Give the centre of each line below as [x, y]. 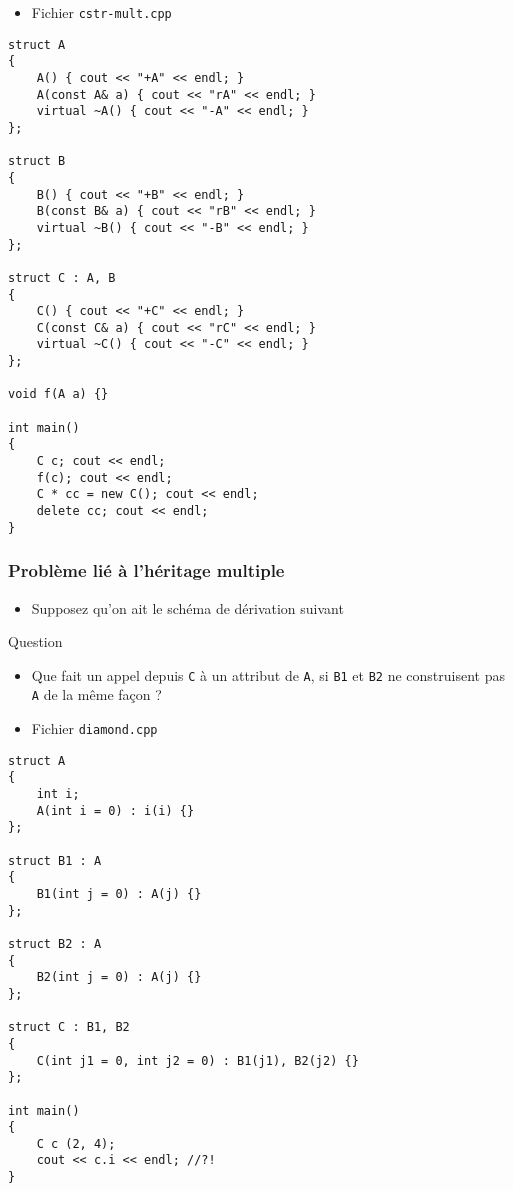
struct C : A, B [62, 277]
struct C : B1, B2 [69, 1027]
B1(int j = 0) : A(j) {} [119, 893]
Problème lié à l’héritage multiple [146, 570]
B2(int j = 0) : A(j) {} [119, 977]
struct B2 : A [55, 943]
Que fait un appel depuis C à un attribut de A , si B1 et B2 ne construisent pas [268, 674]
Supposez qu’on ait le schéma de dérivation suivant [187, 607]
